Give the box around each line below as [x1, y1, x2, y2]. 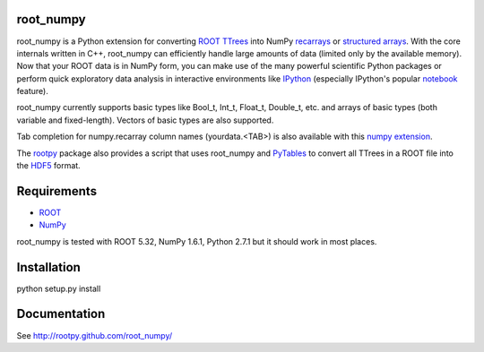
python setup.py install [16, 283, 101, 294]
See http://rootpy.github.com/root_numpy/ [16, 330, 173, 340]
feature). [16, 86, 48, 97]
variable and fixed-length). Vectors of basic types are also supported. [16, 115, 274, 125]
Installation [16, 260, 81, 275]
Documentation [16, 306, 106, 322]
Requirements [16, 184, 98, 199]
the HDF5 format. [16, 160, 81, 171]
